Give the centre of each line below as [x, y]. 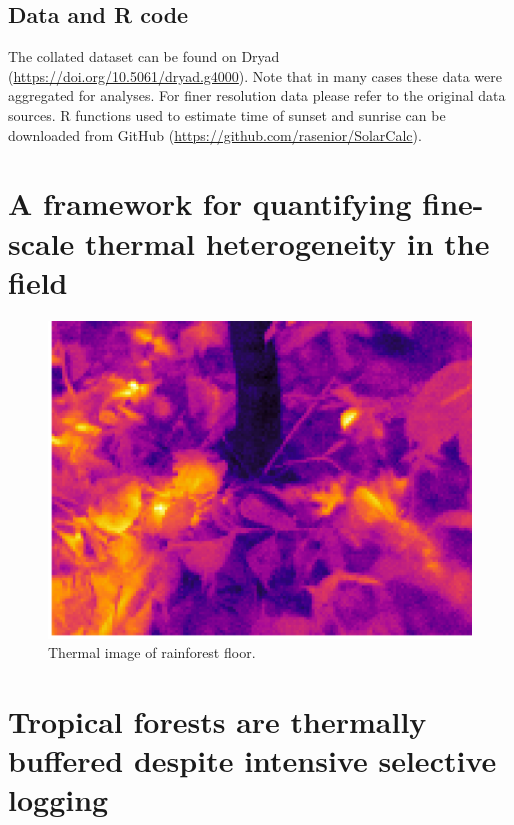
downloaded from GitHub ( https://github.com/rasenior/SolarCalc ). [215, 134]
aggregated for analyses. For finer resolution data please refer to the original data [257, 95]
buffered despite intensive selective [252, 760]
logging [58, 799]
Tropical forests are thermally [217, 721]
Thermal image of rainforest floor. [152, 652]
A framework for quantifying [210, 203]
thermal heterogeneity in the [287, 242]
